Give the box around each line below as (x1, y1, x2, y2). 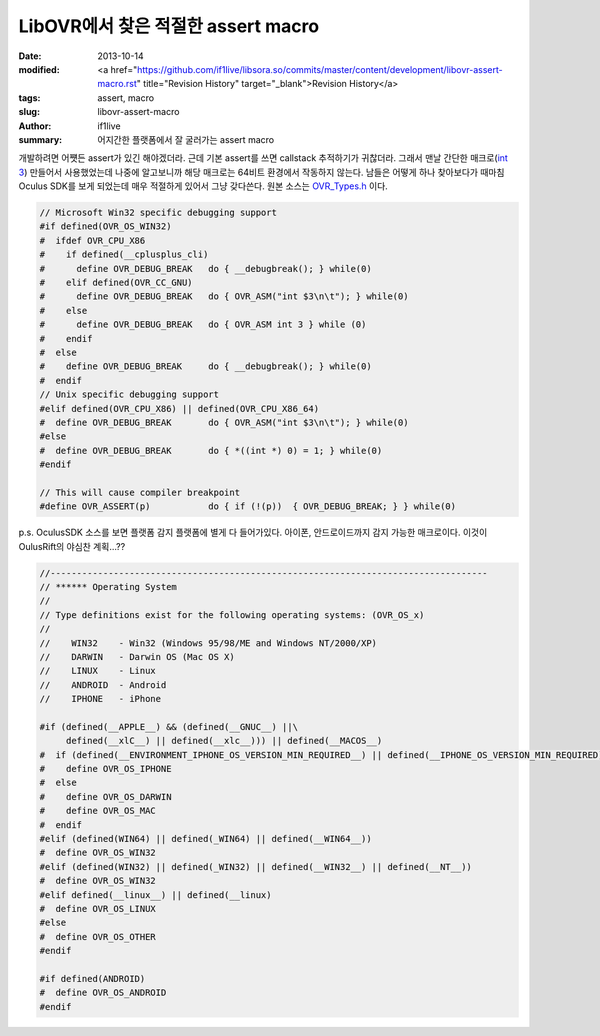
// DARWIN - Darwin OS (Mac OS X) (39, 651, 235, 662)
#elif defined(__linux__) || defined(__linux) (39, 889, 272, 900)
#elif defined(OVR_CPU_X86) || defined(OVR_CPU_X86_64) (39, 403, 320, 414)
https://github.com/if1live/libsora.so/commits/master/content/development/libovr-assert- (136, 63, 504, 75)
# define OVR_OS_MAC (39, 805, 157, 817)
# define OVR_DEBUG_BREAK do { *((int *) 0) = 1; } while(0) (39, 445, 383, 456)
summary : (18, 133, 63, 145)
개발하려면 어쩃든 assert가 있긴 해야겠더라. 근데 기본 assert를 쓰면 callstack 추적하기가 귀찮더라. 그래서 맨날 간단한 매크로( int (18, 152, 509, 164)
